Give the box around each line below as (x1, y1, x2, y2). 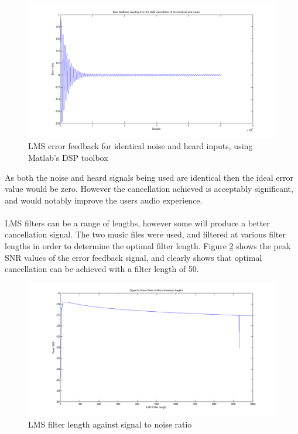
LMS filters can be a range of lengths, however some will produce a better (5, 216, 270, 229)
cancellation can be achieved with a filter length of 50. (5, 263, 199, 275)
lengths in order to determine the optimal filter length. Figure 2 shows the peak (5, 240, 291, 252)
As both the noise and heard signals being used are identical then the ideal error (5, 171, 293, 183)
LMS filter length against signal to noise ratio (28, 418, 192, 430)
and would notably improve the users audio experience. (5, 194, 203, 206)
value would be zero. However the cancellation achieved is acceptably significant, (5, 182, 293, 195)
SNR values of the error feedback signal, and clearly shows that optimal (5, 251, 262, 263)
